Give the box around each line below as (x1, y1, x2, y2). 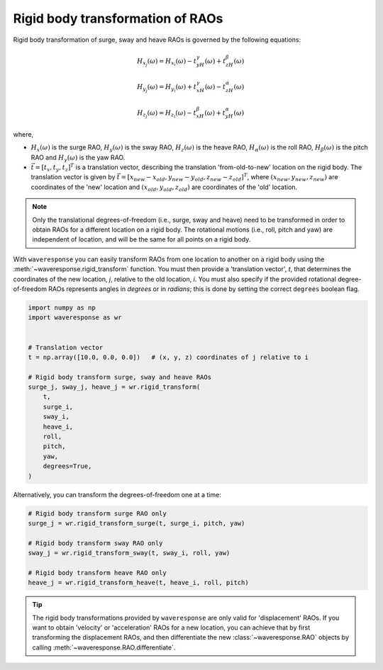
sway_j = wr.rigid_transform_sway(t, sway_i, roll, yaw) (28, 549, 231, 557)
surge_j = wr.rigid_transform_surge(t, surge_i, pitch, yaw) (28, 519, 245, 527)
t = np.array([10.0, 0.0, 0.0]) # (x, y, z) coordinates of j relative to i (28, 353, 309, 361)
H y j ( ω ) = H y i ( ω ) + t (137, 82, 197, 93)
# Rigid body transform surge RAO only (28, 509, 167, 517)
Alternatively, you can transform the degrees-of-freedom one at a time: (13, 490, 221, 499)
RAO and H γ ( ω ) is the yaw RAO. (30, 153, 126, 163)
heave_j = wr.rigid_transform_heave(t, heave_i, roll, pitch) (28, 579, 249, 587)
